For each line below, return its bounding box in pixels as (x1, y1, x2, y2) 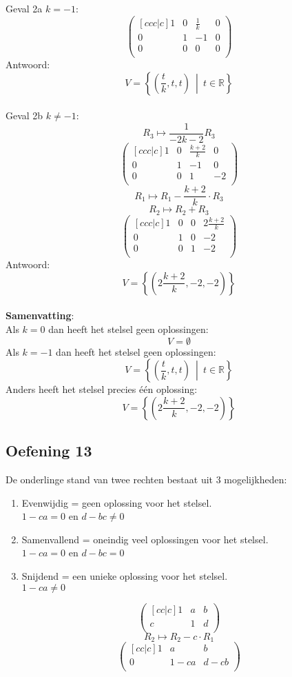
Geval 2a (6, 1, 43, 15)
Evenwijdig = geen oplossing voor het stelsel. (21, 495, 212, 509)
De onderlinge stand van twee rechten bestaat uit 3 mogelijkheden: (6, 472, 287, 486)
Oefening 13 (6, 440, 92, 461)
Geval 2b (6, 108, 43, 123)
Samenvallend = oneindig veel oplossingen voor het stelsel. (21, 532, 269, 546)
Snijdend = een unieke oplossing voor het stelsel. (21, 568, 228, 583)
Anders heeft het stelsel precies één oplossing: (6, 382, 198, 396)
